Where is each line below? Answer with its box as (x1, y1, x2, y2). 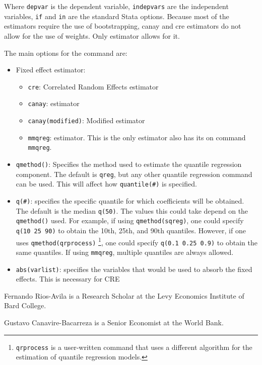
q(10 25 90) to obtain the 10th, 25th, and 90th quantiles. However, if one (16, 225, 246, 235)
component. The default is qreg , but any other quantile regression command (16, 168, 252, 179)
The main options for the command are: (4, 47, 127, 58)
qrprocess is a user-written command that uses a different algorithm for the (16, 341, 252, 352)
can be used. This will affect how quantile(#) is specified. (16, 178, 197, 189)
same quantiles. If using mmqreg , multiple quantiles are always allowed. (16, 246, 234, 257)
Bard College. (4, 300, 46, 311)
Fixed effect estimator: (16, 64, 86, 75)
